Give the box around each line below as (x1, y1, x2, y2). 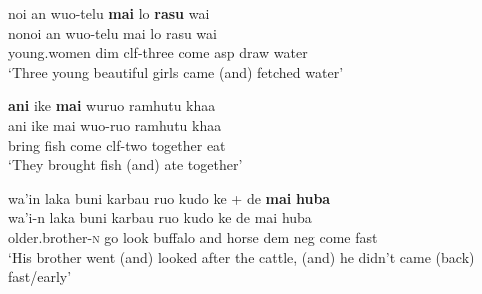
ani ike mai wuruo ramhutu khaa (8, 95, 216, 116)
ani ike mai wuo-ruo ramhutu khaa (8, 114, 222, 135)
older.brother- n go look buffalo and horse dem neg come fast (8, 226, 378, 247)
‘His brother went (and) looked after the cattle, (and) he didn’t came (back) (8, 246, 475, 267)
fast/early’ (8, 266, 72, 287)
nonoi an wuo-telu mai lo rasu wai (8, 22, 217, 43)
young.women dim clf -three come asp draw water (8, 42, 308, 63)
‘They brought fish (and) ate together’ (8, 154, 243, 175)
